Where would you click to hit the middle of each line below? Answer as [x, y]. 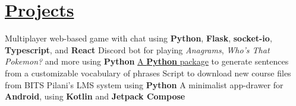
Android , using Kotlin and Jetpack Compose [95, 96]
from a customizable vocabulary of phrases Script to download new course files [148, 73]
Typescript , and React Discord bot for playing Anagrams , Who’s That [137, 49]
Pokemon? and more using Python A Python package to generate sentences [147, 61]
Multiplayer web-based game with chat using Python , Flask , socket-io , [138, 38]
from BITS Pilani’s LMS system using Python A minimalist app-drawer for [144, 84]
